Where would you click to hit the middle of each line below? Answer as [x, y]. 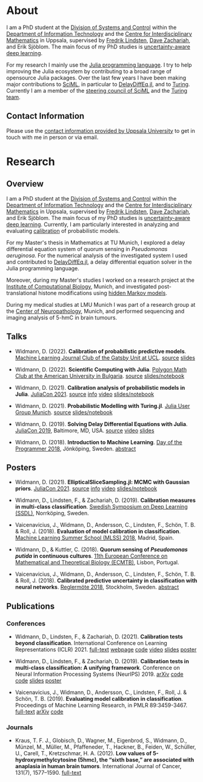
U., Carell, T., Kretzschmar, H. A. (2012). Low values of [83, 754]
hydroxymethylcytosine [46, 760]
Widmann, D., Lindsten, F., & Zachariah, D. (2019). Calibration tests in [102, 661]
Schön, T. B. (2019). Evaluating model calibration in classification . [99, 699]
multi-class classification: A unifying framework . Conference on [97, 668]
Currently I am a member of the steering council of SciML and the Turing [97, 90]
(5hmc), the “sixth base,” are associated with [136, 760]
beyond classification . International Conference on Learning [91, 643]
